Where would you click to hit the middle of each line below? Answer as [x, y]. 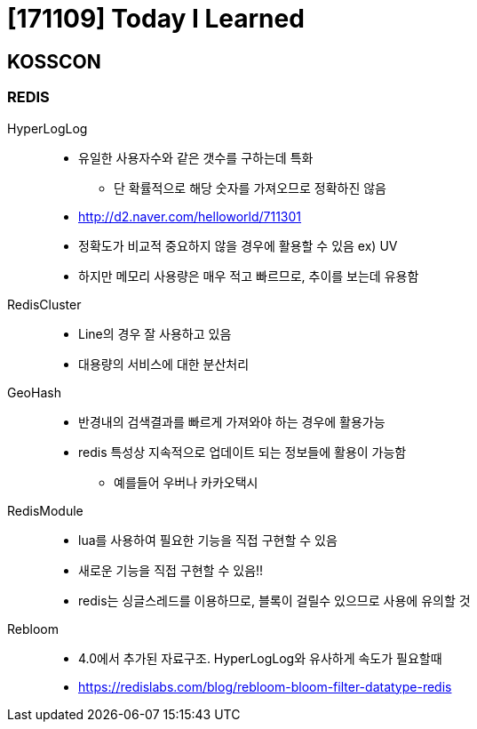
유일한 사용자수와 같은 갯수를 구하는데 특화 [196, 157]
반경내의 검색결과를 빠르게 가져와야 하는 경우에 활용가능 [232, 421]
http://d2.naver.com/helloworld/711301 [190, 216]
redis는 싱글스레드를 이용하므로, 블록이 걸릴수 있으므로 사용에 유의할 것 [274, 600]
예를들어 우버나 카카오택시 [186, 482]
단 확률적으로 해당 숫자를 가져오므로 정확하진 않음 [250, 188]
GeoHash [34, 392]
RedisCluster [44, 304]
